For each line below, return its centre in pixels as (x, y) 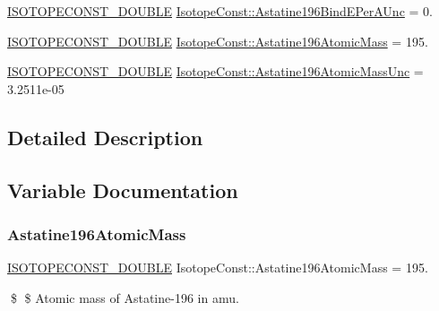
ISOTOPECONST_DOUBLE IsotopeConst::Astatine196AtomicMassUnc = (215, 71)
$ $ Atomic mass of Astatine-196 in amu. (125, 297)
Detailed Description (105, 137)
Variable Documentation (123, 190)
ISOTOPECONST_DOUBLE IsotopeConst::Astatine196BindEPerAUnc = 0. (220, 11)
